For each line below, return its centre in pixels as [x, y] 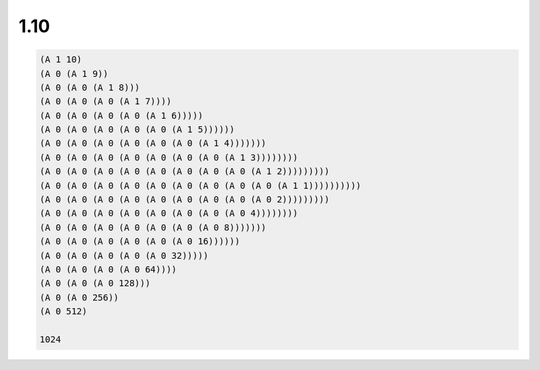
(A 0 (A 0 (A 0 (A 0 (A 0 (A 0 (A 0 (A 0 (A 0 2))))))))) [184, 199]
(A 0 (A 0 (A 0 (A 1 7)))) [105, 101]
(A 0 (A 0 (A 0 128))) [95, 283]
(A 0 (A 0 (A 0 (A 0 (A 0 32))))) [124, 255]
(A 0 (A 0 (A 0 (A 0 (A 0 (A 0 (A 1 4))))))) [153, 143]
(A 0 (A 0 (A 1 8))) [89, 87]
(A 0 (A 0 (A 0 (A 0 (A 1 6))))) [121, 115]
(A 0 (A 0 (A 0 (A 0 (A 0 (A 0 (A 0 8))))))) [153, 227]
